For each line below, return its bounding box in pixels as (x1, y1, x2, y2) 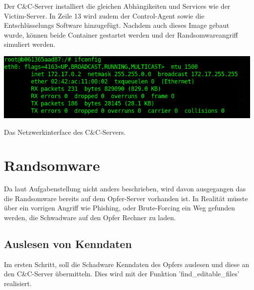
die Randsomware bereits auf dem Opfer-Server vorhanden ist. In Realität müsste (4, 193, 248, 203)
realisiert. (4, 278, 32, 289)
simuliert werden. (4, 39, 56, 49)
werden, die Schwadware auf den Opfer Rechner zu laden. (4, 212, 176, 223)
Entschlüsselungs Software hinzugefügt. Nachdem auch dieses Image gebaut (4, 20, 230, 30)
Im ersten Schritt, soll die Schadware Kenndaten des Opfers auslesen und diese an (4, 259, 249, 269)
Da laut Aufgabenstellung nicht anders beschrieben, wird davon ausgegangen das (4, 184, 246, 194)
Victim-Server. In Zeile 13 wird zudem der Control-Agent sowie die (4, 10, 205, 21)
